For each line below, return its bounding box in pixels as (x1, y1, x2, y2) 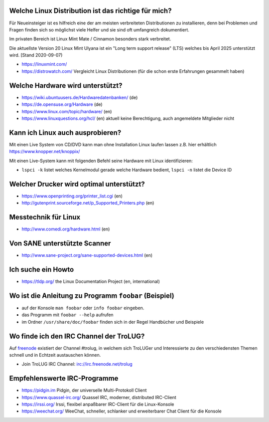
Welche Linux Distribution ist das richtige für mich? (9, 6, 172, 15)
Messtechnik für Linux (9, 213, 81, 221)
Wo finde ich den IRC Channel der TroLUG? (9, 332, 145, 340)
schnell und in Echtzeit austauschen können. (9, 352, 101, 358)
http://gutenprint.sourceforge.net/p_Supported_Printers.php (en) (21, 200, 154, 206)
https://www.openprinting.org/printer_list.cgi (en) (21, 193, 123, 199)
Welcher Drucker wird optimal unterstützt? (9, 180, 145, 188)
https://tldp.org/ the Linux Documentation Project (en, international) (21, 278, 160, 284)
